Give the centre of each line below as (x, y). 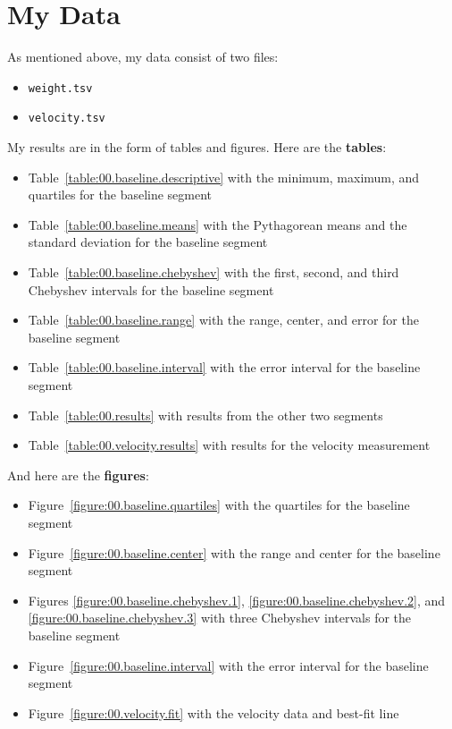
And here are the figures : (78, 475)
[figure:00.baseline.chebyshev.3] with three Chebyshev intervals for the (220, 618)
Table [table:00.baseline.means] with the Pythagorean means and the (218, 224)
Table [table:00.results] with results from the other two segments (205, 415)
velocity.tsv (67, 119)
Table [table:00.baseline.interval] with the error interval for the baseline (224, 367)
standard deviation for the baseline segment (148, 242)
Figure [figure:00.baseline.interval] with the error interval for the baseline (228, 665)
